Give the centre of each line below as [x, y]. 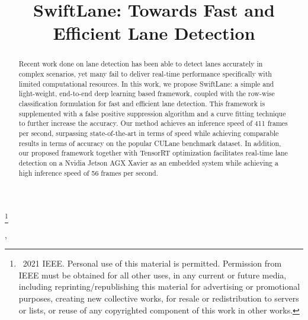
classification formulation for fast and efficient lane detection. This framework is [142, 103]
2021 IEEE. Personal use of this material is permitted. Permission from [152, 263]
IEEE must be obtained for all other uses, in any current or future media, [153, 275]
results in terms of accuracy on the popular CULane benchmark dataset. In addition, [150, 143]
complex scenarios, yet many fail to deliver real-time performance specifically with [145, 74]
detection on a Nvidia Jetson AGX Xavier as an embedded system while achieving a [148, 162]
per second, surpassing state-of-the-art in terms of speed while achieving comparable [149, 133]
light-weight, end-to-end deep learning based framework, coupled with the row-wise [147, 94]
